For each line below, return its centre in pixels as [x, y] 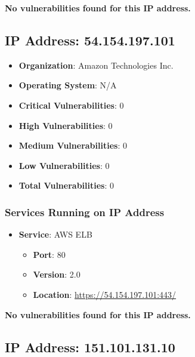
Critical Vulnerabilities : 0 [71, 105]
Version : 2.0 [57, 274]
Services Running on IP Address [85, 212]
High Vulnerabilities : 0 [66, 125]
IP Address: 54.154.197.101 [90, 40]
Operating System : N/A [68, 85]
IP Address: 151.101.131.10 [90, 347]
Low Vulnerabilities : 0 [64, 165]
